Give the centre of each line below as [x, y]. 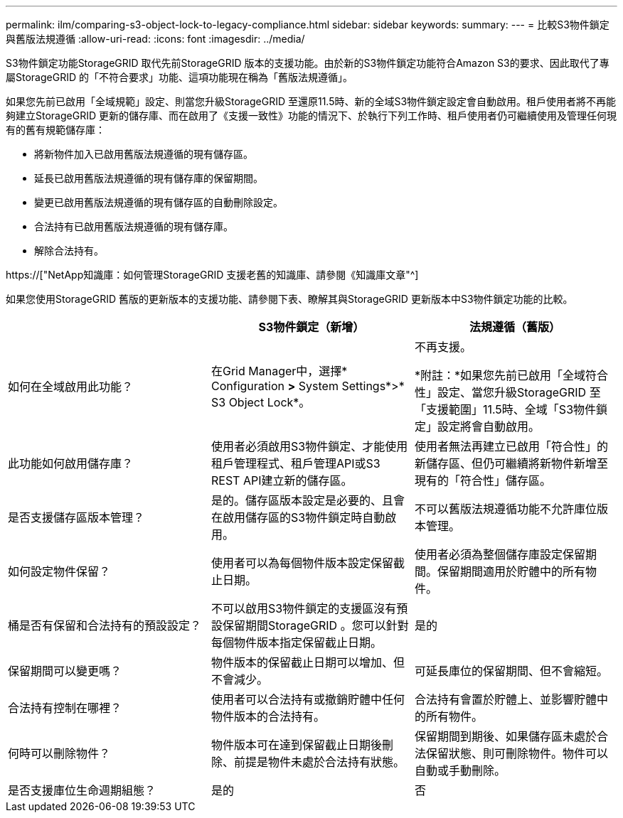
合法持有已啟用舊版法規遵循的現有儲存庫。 [134, 226]
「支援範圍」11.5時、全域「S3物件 [505, 409]
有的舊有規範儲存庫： [55, 130]
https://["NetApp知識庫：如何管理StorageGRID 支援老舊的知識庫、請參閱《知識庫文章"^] [212, 275]
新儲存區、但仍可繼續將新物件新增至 [511, 463]
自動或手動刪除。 [460, 770]
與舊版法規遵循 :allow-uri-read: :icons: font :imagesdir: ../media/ [155, 39]
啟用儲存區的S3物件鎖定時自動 [304, 517]
